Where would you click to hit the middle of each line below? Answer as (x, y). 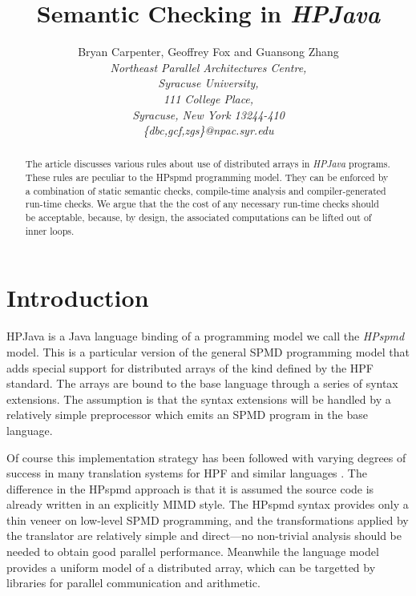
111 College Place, (208, 98)
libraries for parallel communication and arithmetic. (133, 583)
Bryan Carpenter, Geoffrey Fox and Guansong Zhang (208, 52)
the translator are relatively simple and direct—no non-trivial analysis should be (204, 536)
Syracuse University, (208, 83)
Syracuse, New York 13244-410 (208, 114)
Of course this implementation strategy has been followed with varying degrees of (206, 457)
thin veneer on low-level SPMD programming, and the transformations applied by (208, 519)
